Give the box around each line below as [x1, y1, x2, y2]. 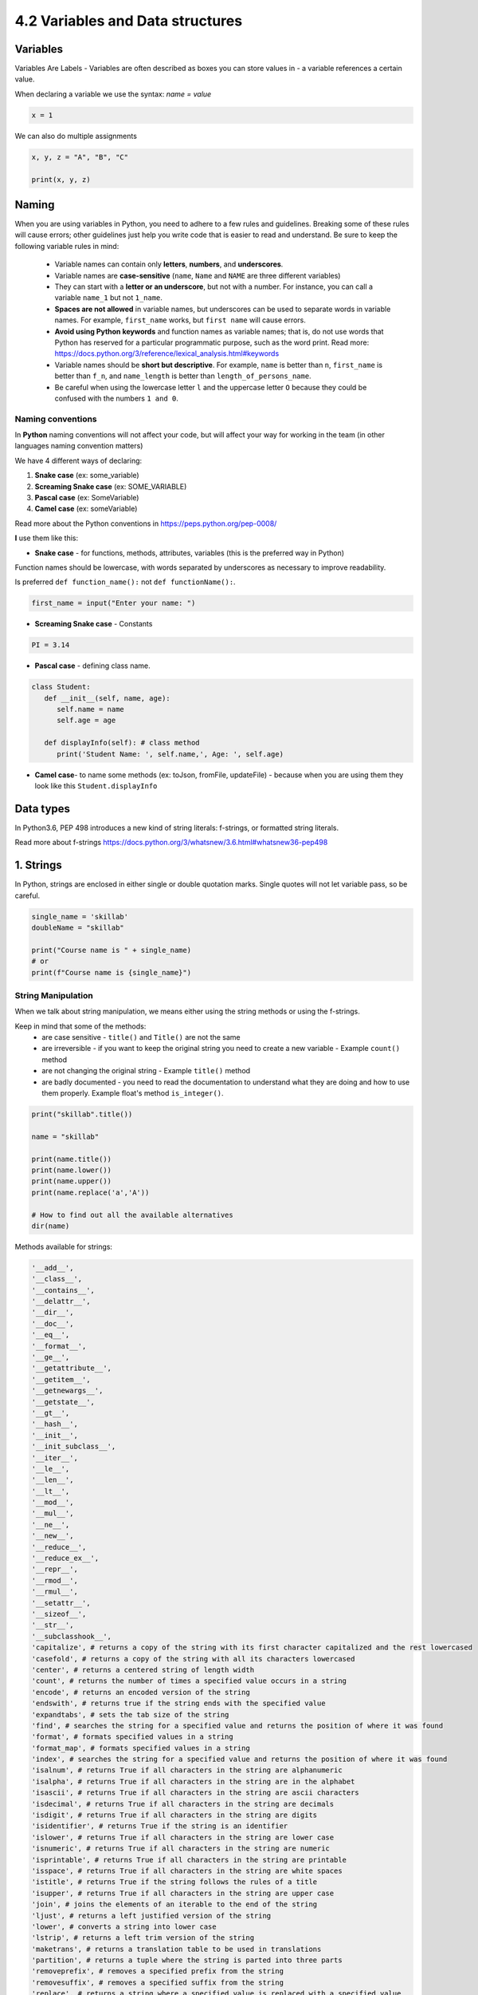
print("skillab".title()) [31, 1110, 133, 1119]
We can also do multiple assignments [14, 131, 137, 140]
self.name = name [57, 705, 125, 714]
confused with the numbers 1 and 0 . [54, 393, 178, 403]
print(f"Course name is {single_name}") [31, 968, 191, 977]
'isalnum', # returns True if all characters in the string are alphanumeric [31, 1766, 343, 1775]
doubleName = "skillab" [31, 922, 125, 932]
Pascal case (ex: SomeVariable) [34, 493, 139, 503]
